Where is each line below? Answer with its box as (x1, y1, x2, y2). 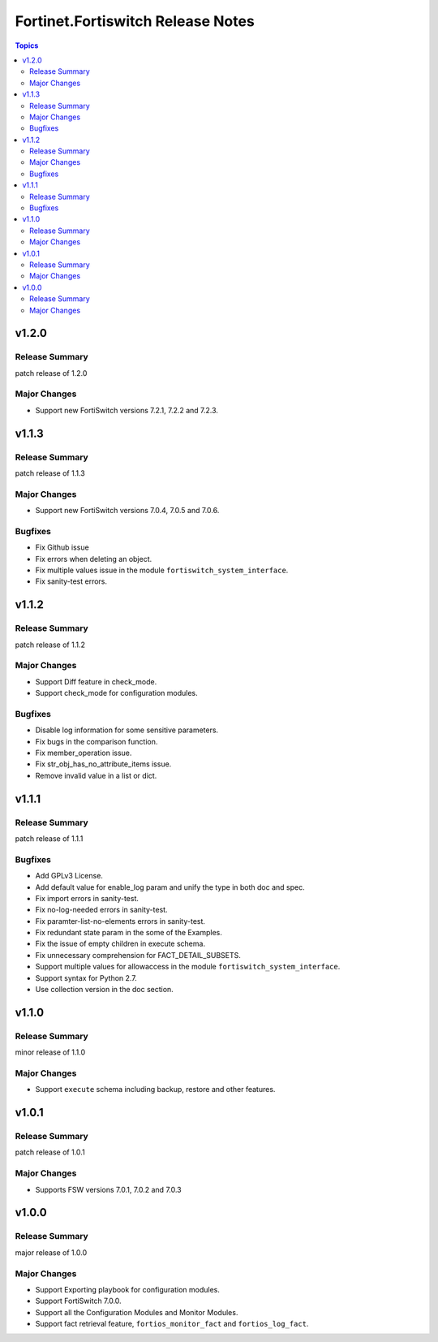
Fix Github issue (35, 542, 89, 552)
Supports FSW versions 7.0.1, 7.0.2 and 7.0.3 (35, 1184, 182, 1194)
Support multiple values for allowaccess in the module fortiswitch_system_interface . (35, 962, 341, 972)
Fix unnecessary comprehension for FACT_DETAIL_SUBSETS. (35, 950, 241, 960)
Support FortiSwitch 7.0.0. (35, 1296, 122, 1306)
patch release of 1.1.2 (15, 640, 85, 649)
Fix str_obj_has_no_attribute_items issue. (35, 759, 172, 769)
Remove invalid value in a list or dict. (35, 770, 157, 780)
